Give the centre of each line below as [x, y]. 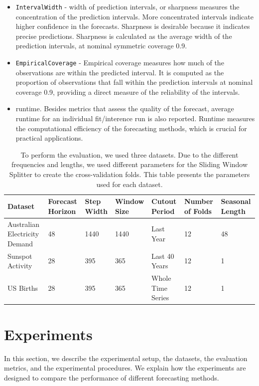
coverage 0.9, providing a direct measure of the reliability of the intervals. [128, 92]
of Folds [198, 211]
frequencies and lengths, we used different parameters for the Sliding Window [129, 164]
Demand [20, 243]
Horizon [62, 211]
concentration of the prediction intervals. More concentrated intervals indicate [134, 16]
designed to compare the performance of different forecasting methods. [112, 377]
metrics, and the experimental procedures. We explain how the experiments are [125, 368]
